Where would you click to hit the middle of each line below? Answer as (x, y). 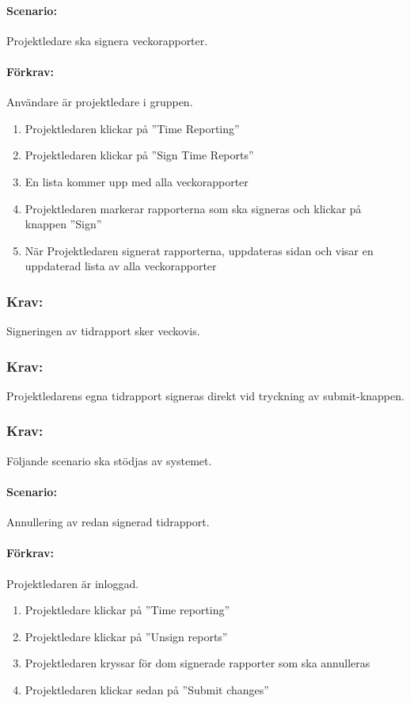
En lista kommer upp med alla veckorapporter (137, 181)
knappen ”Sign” (63, 224)
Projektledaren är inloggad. (73, 583)
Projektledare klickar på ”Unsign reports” (126, 636)
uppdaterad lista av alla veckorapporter (121, 266)
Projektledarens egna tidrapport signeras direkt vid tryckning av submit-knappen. (205, 395)
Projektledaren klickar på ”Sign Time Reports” (139, 155)
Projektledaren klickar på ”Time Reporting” (132, 128)
